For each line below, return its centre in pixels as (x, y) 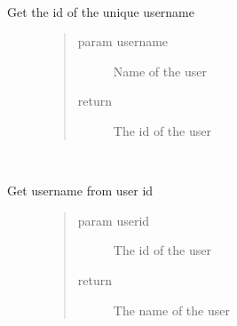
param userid (114, 220)
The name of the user (171, 310)
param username (123, 41)
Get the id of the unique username (101, 11)
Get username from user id (80, 191)
